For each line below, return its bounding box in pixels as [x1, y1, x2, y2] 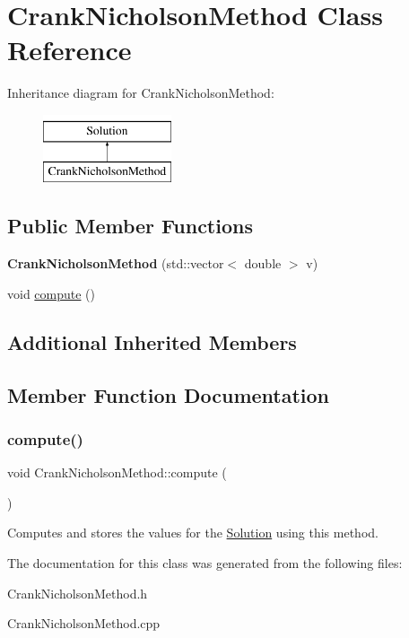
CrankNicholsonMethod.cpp [7, 614, 161, 633]
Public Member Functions [7, 212, 253, 240]
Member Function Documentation [7, 380, 330, 408]
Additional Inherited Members [7, 328, 297, 355]
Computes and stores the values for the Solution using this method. [7, 523, 379, 542]
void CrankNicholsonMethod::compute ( [7, 463, 227, 482]
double [244, 254, 282, 273]
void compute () [7, 284, 96, 302]
